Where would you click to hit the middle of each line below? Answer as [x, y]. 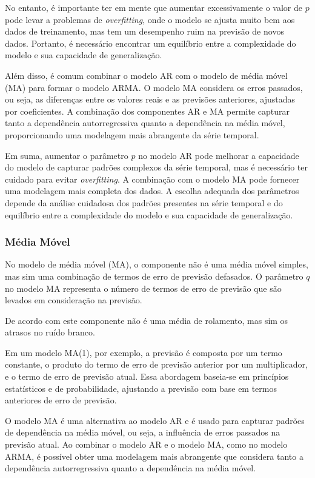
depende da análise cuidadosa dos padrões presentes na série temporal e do [144, 202]
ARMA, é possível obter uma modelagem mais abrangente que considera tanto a [154, 456]
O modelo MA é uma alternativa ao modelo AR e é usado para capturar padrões [155, 420]
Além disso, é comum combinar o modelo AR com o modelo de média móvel [146, 75]
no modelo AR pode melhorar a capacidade [219, 155]
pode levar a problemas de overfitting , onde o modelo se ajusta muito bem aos [150, 19]
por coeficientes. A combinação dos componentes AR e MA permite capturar [147, 111]
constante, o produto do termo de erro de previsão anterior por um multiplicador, [156, 364]
